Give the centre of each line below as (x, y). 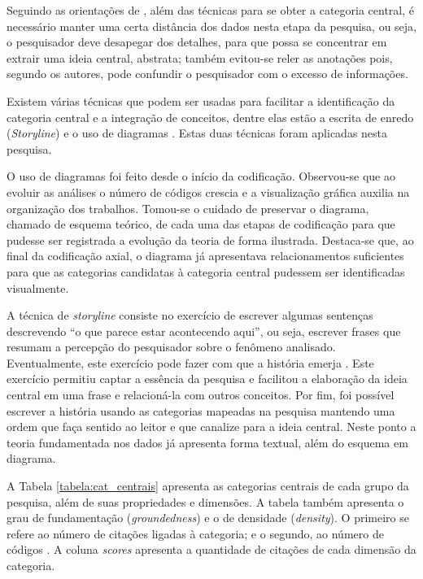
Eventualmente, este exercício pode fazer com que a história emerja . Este (190, 362)
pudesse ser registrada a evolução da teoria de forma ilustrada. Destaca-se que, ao (210, 239)
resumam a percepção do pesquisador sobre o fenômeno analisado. (171, 347)
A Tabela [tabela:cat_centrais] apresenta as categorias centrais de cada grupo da (208, 486)
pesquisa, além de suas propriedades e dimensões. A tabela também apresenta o (205, 501)
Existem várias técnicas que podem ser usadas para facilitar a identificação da (201, 100)
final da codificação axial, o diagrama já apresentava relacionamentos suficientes (205, 256)
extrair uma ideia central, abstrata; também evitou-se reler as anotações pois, (200, 57)
